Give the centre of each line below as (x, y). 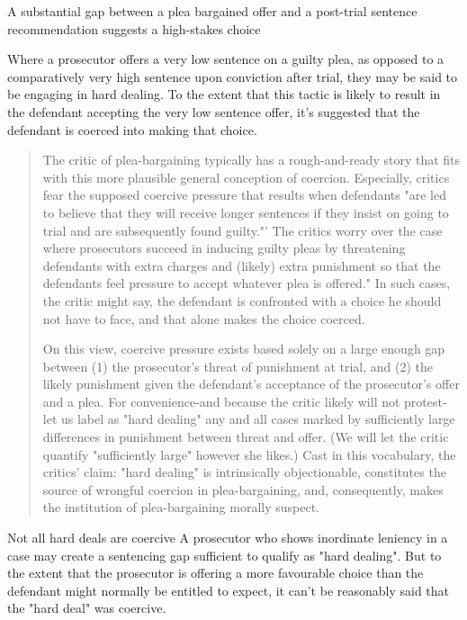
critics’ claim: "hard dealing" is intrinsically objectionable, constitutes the (244, 472)
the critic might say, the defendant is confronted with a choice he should (242, 300)
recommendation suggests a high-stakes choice (134, 28)
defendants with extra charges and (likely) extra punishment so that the (242, 265)
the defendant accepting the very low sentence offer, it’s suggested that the (214, 111)
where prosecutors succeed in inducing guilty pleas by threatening (224, 248)
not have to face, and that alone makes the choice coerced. (204, 318)
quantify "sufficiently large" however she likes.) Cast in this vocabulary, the (249, 454)
